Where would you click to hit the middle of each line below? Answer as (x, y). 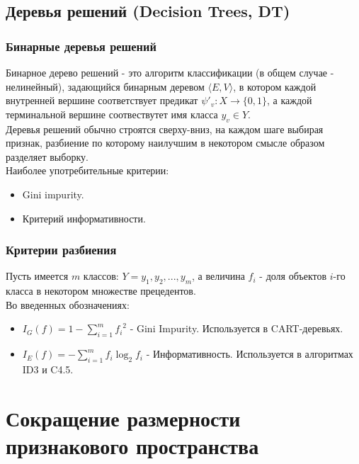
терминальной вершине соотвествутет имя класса (112, 114)
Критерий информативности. (84, 218)
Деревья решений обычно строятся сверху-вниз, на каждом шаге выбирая (165, 129)
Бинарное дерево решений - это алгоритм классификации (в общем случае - (170, 72)
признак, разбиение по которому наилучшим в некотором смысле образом (165, 143)
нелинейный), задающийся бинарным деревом (105, 86)
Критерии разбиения (61, 250)
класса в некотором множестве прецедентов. (101, 291)
